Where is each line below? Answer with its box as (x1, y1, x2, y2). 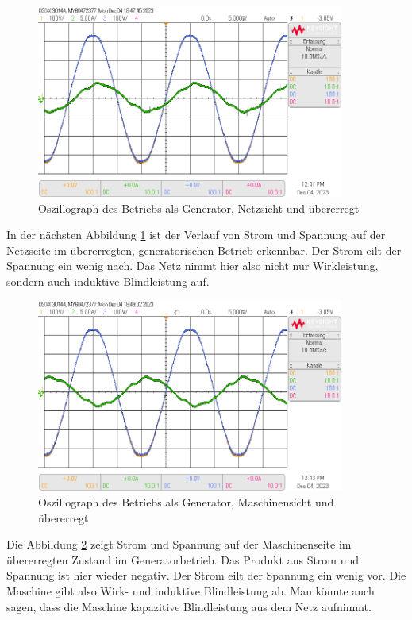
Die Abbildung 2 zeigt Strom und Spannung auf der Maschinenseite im (6, 536, 352, 553)
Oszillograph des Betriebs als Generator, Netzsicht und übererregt (38, 199, 360, 216)
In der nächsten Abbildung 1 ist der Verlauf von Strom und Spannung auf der (6, 226, 386, 243)
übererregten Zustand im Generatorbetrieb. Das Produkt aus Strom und (6, 551, 360, 568)
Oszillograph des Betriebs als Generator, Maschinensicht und (38, 494, 334, 510)
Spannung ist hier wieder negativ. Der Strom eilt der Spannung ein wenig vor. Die (6, 567, 406, 583)
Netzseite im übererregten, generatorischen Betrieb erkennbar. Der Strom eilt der (6, 241, 402, 258)
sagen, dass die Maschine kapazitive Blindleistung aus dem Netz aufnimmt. (6, 598, 372, 614)
